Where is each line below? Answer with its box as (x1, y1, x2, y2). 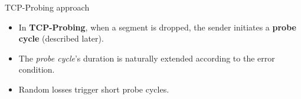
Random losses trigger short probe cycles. (18, 83, 169, 95)
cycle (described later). (18, 32, 104, 45)
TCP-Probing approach (5, 1, 90, 13)
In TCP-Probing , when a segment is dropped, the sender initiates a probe (18, 21, 296, 33)
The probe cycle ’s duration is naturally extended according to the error (18, 52, 275, 64)
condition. (18, 63, 55, 76)
